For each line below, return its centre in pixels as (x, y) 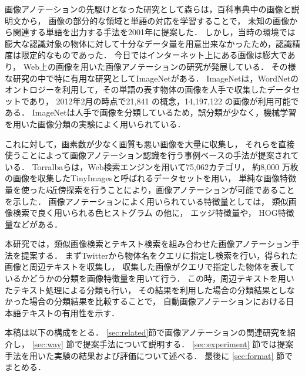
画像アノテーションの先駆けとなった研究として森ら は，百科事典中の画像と (148, 9)
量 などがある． (33, 224)
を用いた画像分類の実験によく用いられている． (95, 123)
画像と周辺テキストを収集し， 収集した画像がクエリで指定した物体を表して (150, 267)
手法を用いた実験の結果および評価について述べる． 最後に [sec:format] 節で (149, 355)
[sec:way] (48, 344)
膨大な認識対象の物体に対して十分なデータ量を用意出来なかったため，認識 (148, 43)
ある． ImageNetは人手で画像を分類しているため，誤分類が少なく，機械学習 (151, 112)
